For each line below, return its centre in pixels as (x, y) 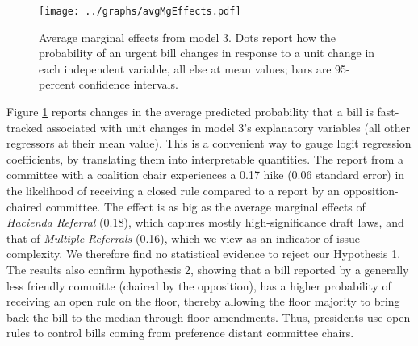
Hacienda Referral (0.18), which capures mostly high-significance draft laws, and (205, 222)
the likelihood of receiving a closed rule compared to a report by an (173, 190)
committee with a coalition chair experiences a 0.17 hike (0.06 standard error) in (206, 175)
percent (57, 84)
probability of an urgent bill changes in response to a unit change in (207, 53)
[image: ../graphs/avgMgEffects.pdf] (140, 11)
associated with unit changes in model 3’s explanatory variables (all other (228, 127)
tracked (25, 127)
